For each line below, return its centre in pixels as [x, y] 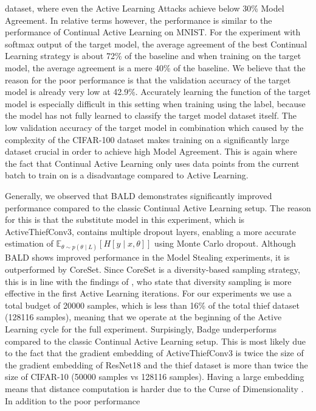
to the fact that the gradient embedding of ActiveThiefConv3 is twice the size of [154, 353]
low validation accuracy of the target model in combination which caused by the [154, 127]
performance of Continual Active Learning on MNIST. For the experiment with [153, 32]
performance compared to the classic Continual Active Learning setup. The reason [158, 207]
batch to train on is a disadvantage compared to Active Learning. [127, 175]
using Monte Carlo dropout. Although [225, 243]
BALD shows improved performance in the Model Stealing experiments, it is [147, 257]
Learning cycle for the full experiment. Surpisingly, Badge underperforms [141, 329]
